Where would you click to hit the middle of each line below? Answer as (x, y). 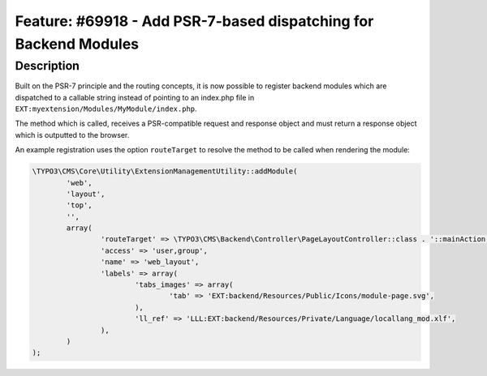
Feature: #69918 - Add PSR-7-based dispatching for (194, 21)
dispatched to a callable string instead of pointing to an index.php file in (135, 97)
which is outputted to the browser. (72, 135)
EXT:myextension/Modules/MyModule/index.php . (106, 109)
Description (47, 66)
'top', (79, 205)
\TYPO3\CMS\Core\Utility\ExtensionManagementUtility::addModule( (165, 171)
